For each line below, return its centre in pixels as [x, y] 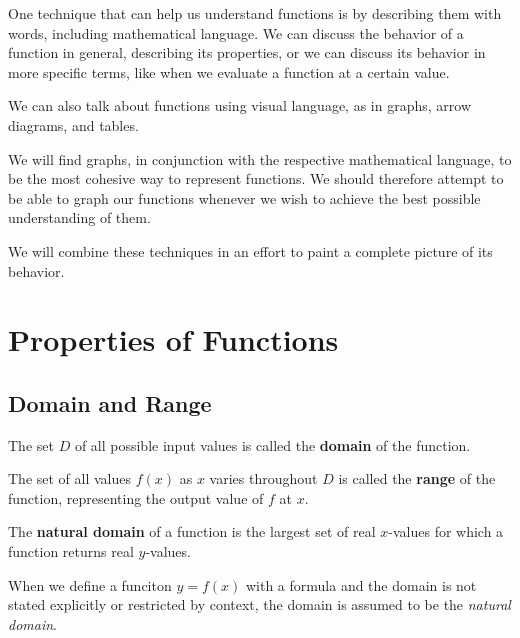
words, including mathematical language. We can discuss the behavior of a [236, 32]
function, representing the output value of [136, 497]
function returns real [71, 551]
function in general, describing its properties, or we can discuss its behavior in [247, 52]
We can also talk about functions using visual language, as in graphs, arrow [240, 105]
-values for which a [446, 531]
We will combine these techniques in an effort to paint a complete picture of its [250, 250]
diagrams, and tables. [73, 124]
